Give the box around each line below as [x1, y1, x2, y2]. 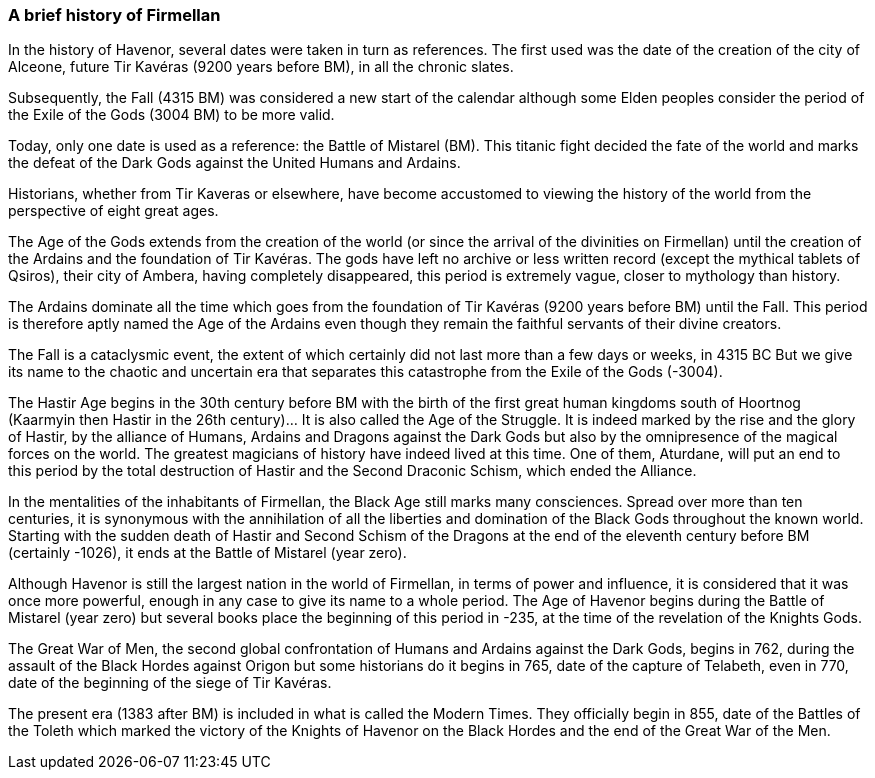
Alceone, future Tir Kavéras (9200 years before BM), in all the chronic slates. [8, 58, 514, 76]
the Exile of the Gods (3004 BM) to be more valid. [8, 106, 335, 124]
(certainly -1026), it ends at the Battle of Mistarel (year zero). [8, 544, 407, 562]
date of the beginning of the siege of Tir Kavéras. [8, 674, 332, 692]
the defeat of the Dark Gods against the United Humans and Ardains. [8, 154, 461, 172]
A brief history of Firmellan [8, 5, 221, 25]
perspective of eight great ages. [8, 202, 219, 220]
